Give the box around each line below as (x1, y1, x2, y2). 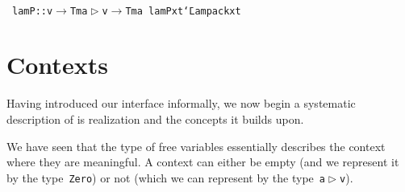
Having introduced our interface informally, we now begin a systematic (6, 95, 356, 112)
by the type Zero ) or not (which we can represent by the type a (6, 169, 325, 186)
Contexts (6, 48, 108, 81)
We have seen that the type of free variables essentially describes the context (6, 137, 386, 154)
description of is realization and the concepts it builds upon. (6, 110, 304, 127)
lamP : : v (12, 5, 53, 17)
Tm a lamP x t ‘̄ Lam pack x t (125, 5, 241, 17)
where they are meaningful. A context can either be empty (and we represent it (6, 153, 399, 170)
